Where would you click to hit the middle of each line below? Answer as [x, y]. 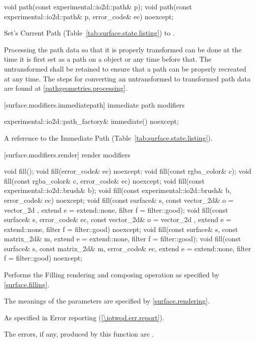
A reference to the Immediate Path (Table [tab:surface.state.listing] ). [108, 137]
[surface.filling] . [27, 284]
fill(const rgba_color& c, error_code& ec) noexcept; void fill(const [104, 180]
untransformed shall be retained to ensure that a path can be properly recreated [125, 68]
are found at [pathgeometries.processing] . [66, 88]
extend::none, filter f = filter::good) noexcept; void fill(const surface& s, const [121, 229]
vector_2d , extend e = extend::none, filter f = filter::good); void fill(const [116, 209]
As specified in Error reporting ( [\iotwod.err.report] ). [84, 317]
